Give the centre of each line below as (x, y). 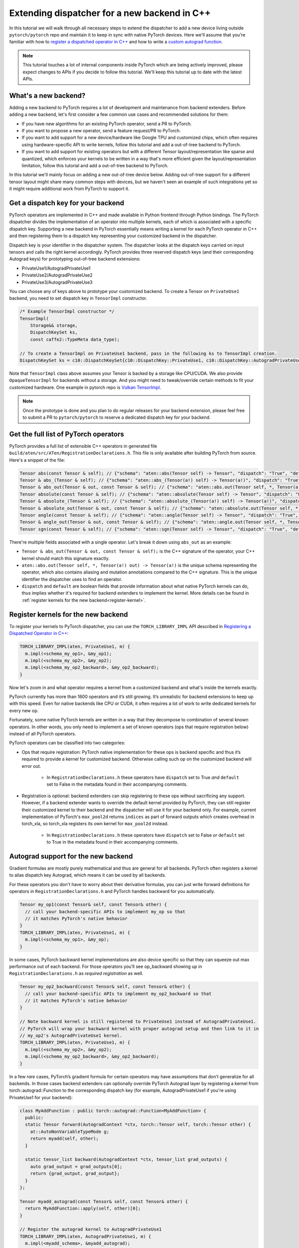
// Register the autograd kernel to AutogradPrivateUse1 (91, 1230)
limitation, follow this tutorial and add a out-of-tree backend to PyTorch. (95, 165)
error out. (31, 766)
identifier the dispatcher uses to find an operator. (72, 579)
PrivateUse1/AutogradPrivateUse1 (56, 268)
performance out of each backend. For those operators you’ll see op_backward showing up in (106, 966)
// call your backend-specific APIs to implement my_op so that (105, 912)
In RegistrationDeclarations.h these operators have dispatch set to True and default (143, 777)
